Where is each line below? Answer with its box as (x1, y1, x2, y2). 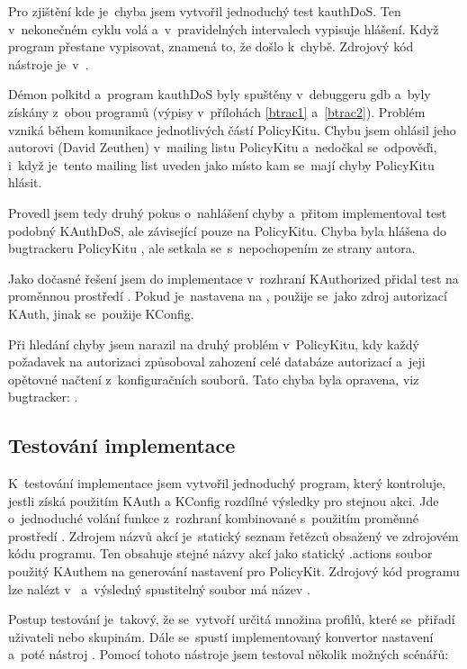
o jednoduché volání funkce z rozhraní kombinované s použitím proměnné (8, 509, 419, 528)
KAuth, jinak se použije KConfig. (8, 303, 194, 322)
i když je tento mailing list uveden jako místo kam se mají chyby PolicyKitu (8, 155, 435, 174)
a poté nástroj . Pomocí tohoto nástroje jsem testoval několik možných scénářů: (8, 645, 449, 664)
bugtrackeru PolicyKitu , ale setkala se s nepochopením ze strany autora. (8, 239, 416, 258)
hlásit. (8, 173, 42, 192)
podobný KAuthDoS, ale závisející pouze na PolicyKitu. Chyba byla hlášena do (8, 221, 447, 240)
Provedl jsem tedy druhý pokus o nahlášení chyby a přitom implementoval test (8, 203, 447, 221)
